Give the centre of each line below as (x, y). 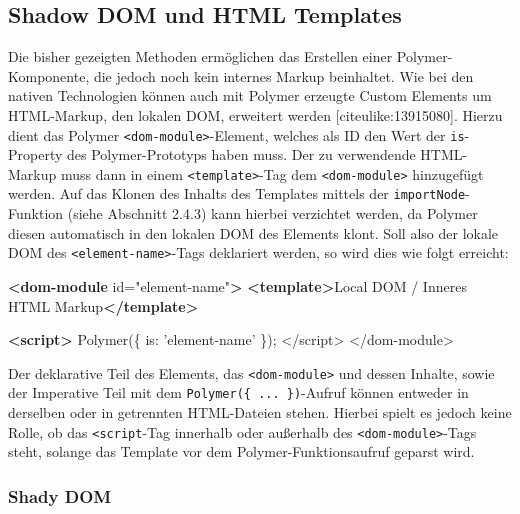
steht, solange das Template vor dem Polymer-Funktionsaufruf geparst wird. (241, 451)
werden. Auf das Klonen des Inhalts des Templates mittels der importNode (237, 193)
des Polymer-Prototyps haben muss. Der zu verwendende (241, 154)
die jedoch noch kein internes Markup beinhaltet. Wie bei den (283, 75)
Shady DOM (60, 495)
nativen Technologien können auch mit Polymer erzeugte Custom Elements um (250, 95)
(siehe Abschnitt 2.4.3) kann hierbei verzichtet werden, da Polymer (272, 213)
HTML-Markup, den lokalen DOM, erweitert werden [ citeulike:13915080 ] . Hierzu (255, 114)
